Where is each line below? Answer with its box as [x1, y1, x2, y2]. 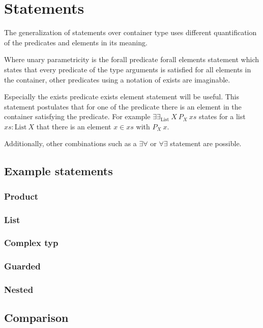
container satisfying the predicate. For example [4, 111, 151, 122]
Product [4, 189, 39, 202]
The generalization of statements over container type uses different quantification [4, 27, 257, 38]
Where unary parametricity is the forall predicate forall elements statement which [4, 54, 259, 65]
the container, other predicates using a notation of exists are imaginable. [4, 74, 230, 85]
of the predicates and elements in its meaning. [4, 37, 148, 47]
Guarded [4, 260, 41, 272]
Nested [4, 283, 34, 296]
